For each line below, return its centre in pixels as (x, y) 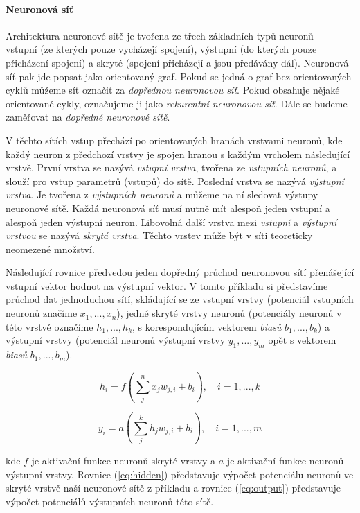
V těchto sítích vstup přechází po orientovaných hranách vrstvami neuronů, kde (174, 140)
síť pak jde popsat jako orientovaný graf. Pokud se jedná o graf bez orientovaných (179, 76)
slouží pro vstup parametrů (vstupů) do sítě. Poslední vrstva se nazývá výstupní (175, 181)
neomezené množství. (50, 249)
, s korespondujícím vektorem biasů (207, 326)
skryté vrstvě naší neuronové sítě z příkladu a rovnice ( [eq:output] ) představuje (173, 488)
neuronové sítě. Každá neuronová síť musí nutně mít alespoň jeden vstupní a (168, 208)
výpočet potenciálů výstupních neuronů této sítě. (110, 501)
